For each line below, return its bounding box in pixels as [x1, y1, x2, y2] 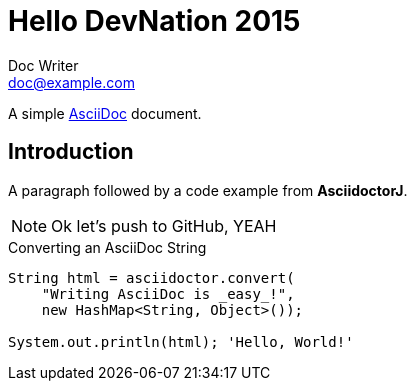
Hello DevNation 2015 [8, 4, 301, 38]
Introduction [8, 139, 134, 165]
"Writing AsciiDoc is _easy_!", [41, 285, 295, 302]
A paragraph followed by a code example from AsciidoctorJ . [8, 181, 408, 199]
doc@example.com [8, 73, 135, 91]
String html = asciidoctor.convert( [8, 269, 295, 286]
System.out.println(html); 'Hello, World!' [8, 333, 354, 350]
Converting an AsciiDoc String [8, 238, 207, 256]
